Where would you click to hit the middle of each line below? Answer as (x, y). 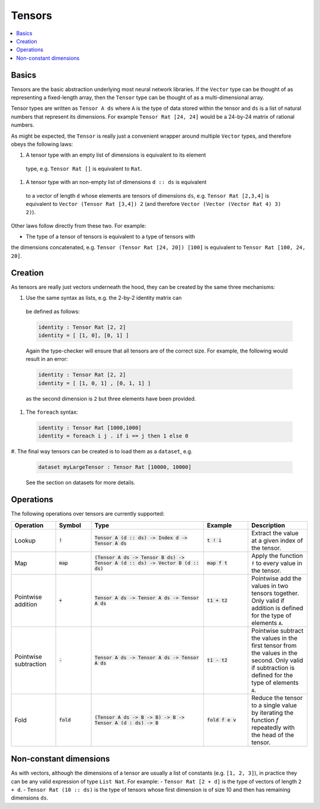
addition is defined (277, 608)
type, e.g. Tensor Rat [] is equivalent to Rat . (84, 169)
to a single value (274, 705)
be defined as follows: (53, 311)
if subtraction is (273, 668)
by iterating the (272, 712)
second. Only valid (277, 660)
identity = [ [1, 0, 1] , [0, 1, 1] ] (95, 383)
